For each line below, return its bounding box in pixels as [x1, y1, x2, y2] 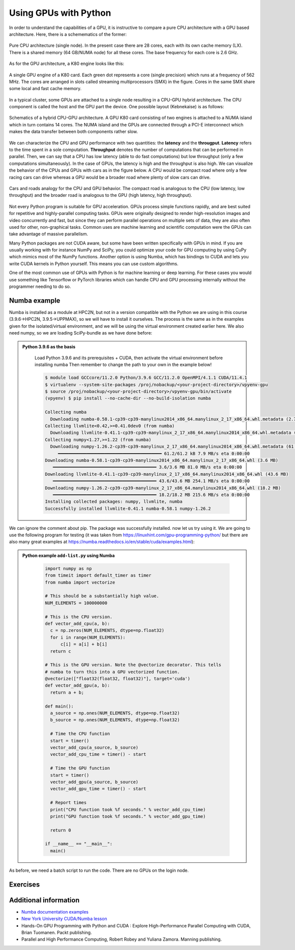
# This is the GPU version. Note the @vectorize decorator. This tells [45, 662, 221, 668]
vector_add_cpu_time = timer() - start [50, 752, 147, 757]
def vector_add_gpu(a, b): [45, 683, 110, 688]
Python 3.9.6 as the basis [22, 343, 76, 349]
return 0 [50, 827, 71, 833]
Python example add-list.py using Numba [22, 552, 115, 558]
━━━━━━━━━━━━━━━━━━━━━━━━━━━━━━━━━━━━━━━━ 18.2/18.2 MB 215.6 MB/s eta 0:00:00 [52, 492, 250, 497]
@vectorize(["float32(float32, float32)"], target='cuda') [45, 676, 190, 681]
